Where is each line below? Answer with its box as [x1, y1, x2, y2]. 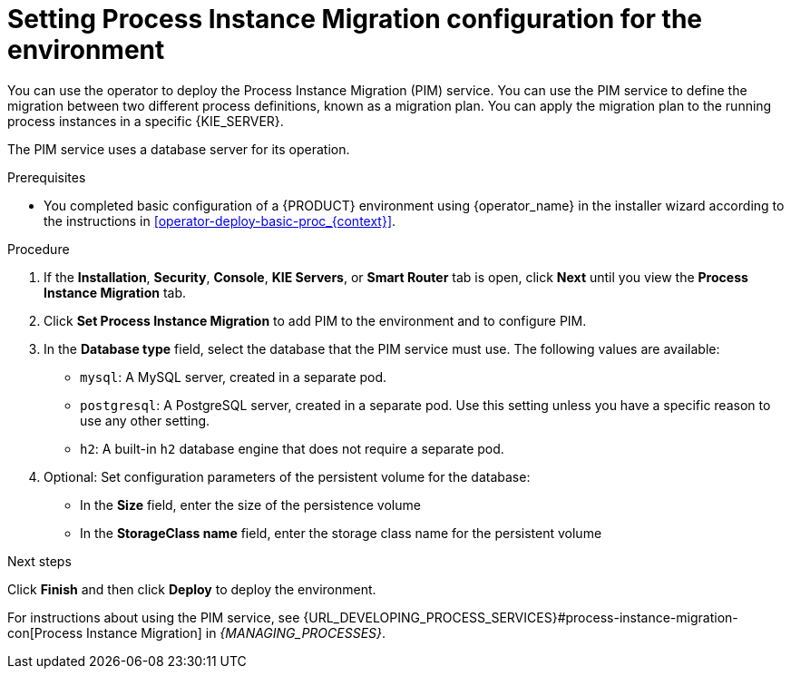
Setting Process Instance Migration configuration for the [7, 4, 702, 34]
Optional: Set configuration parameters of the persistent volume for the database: [44, 468, 531, 485]
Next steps [7, 553, 72, 569]
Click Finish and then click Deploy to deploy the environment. [7, 581, 376, 597]
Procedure [7, 240, 70, 257]
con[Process [7, 624, 83, 641]
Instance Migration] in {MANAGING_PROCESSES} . [86, 624, 386, 641]
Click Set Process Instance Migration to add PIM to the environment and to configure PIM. [44, 312, 587, 328]
